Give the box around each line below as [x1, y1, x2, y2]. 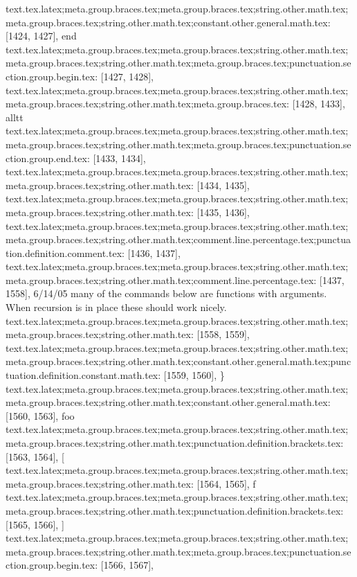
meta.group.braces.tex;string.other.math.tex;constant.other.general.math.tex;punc [6, 354, 351, 369]
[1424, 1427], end [6, 28, 77, 43]
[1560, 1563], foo [6, 408, 75, 423]
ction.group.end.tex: [6, 150, 90, 165]
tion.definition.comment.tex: [6, 245, 125, 260]
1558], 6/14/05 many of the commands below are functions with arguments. [6, 286, 327, 301]
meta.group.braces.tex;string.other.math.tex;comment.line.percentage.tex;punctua [6, 232, 351, 247]
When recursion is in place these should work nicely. [6, 300, 227, 314]
